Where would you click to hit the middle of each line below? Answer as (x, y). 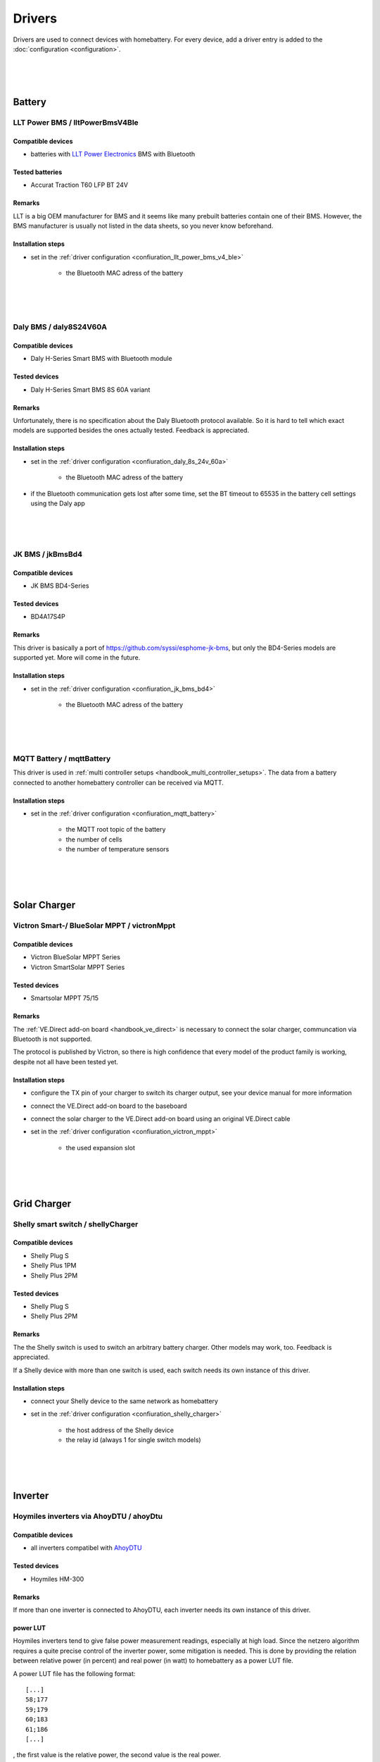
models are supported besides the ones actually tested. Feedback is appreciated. (131, 431)
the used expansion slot (100, 1147)
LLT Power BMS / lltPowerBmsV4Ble (76, 122)
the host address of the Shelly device (120, 1430)
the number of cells (94, 839)
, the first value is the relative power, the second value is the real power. (117, 1755)
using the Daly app (58, 503)
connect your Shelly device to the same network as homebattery (124, 1401)
